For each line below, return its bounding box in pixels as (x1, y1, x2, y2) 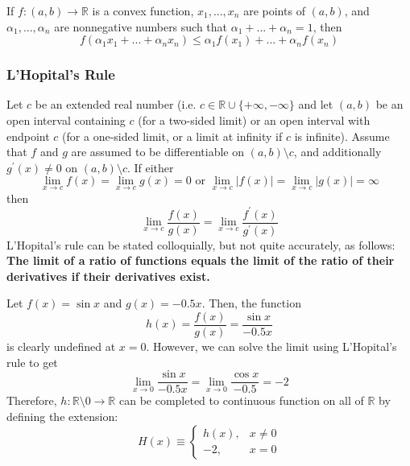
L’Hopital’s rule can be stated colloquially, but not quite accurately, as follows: (6, 236, 396, 253)
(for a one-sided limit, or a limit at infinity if (62, 127, 283, 144)
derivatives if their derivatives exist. (6, 267, 210, 284)
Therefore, (6, 392, 57, 409)
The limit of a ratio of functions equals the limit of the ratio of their (6, 252, 395, 269)
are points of (243, 2, 305, 19)
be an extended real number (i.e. (35, 96, 197, 113)
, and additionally (293, 143, 382, 160)
